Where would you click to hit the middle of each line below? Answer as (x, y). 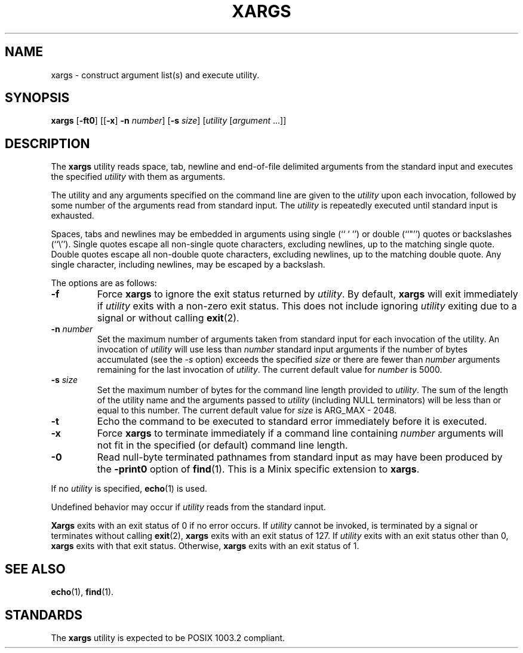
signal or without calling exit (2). (168, 318)
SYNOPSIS (37, 98)
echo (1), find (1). (82, 592)
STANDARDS (44, 615)
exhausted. (73, 216)
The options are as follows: (104, 283)
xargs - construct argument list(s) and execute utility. (155, 75)
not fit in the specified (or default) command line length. (222, 445)
